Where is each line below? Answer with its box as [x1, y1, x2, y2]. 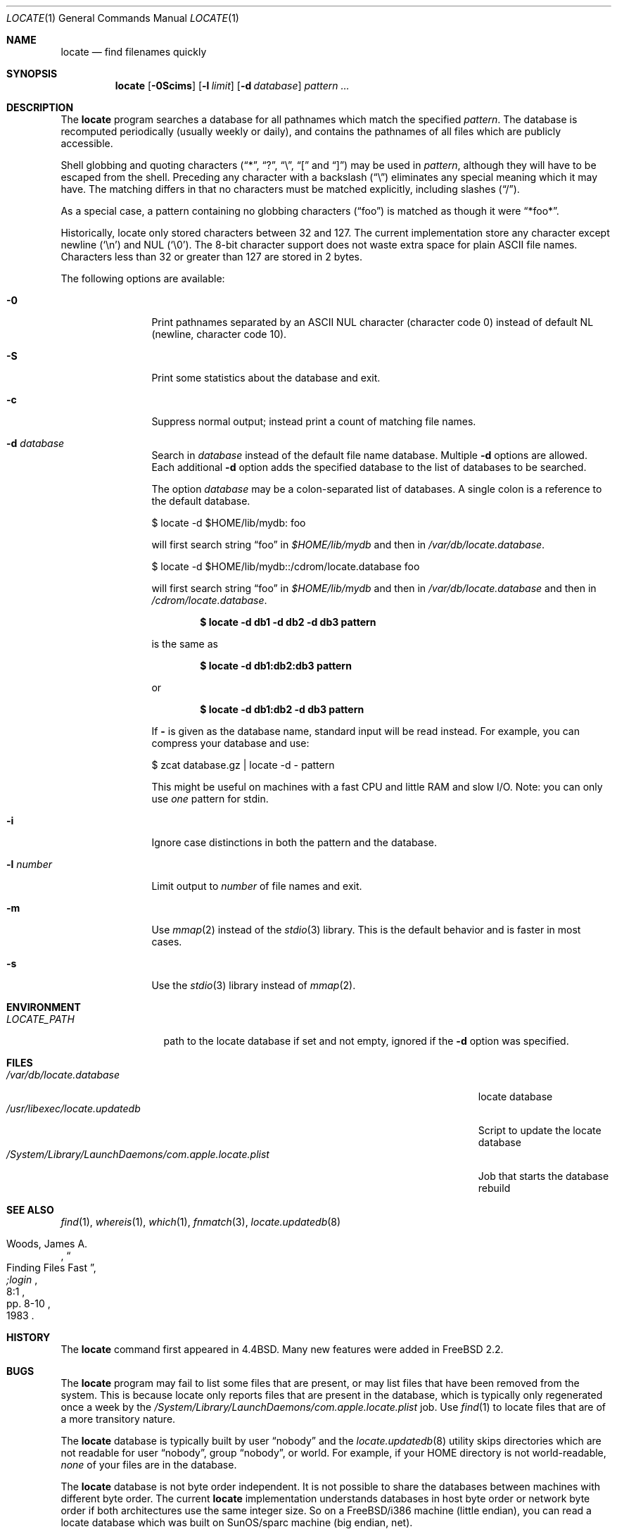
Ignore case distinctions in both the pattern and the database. [151, 836, 438, 848]
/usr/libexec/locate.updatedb [6, 1102, 141, 1114]
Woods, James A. [6, 1238, 88, 1250]
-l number [6, 858, 53, 870]
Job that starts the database [478, 1170, 609, 1182]
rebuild [478, 1182, 511, 1194]
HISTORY [6, 1331, 51, 1343]
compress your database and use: [151, 737, 310, 749]
